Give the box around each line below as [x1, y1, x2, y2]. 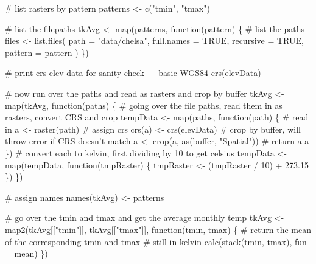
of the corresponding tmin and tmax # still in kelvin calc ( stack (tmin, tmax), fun [5, 235, 307, 248]
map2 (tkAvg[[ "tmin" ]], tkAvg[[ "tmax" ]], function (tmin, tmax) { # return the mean [5, 223, 311, 235]
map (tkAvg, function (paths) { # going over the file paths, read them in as [5, 99, 283, 111]
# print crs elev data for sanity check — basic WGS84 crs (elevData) [5, 66, 261, 79]
